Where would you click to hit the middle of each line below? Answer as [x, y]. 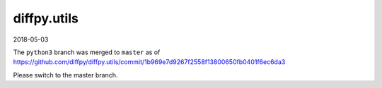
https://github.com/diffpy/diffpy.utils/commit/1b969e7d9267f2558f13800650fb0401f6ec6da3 [149, 62]
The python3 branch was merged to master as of [87, 52]
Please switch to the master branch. [65, 75]
